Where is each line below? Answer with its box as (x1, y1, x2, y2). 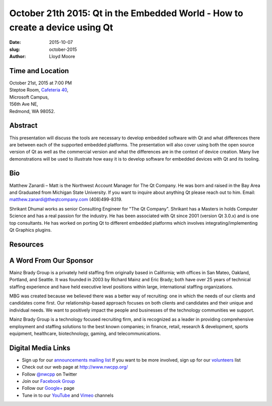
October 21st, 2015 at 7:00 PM (9, 80, 73, 86)
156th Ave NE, (9, 101, 38, 107)
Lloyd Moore (49, 54, 76, 60)
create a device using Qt (9, 22, 113, 33)
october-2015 (49, 46, 78, 53)
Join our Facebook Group (22, 378, 75, 384)
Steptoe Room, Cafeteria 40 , (9, 87, 69, 93)
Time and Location (9, 66, 69, 75)
